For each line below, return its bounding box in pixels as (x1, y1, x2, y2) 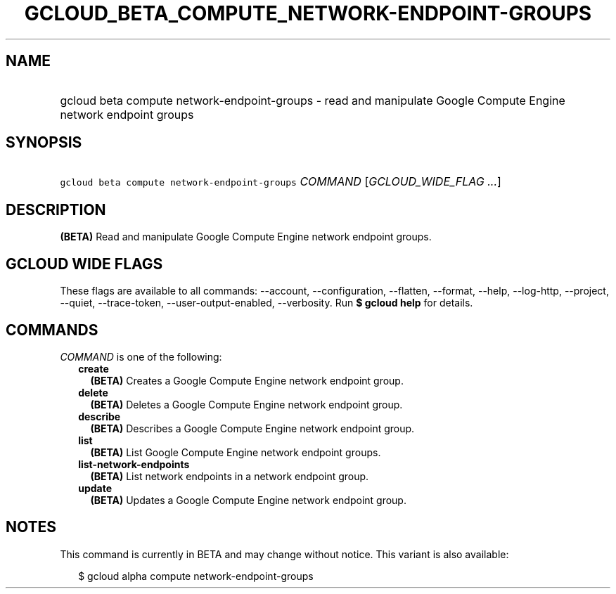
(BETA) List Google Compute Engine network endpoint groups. (90, 446, 381, 458)
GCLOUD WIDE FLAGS (6, 254, 163, 273)
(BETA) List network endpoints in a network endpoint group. (90, 470, 369, 482)
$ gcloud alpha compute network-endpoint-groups (78, 569, 314, 582)
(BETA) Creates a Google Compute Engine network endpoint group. (90, 374, 404, 387)
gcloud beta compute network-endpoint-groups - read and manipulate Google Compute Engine (60, 93, 565, 108)
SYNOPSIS (6, 134, 82, 152)
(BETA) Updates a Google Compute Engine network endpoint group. (90, 493, 406, 506)
